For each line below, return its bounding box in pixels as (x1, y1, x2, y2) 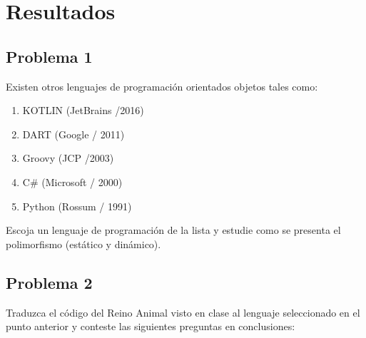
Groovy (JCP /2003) (22, 150, 114, 165)
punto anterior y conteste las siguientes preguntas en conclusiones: (6, 319, 295, 334)
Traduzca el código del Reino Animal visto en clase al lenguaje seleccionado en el (6, 304, 360, 319)
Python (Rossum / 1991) (22, 198, 132, 213)
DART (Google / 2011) (22, 126, 125, 141)
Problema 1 (6, 45, 93, 67)
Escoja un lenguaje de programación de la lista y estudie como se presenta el (6, 222, 341, 237)
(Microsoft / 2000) (41, 174, 123, 189)
